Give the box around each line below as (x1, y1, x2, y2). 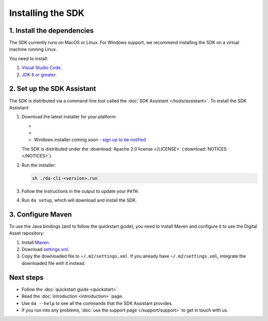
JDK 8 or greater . (21, 72, 57, 78)
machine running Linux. (9, 46, 57, 52)
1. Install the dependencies (9, 26, 94, 35)
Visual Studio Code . (21, 65, 62, 71)
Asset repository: (9, 230, 45, 236)
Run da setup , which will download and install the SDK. (21, 197, 137, 203)
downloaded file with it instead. (21, 260, 86, 266)
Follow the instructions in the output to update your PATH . (21, 188, 139, 194)
